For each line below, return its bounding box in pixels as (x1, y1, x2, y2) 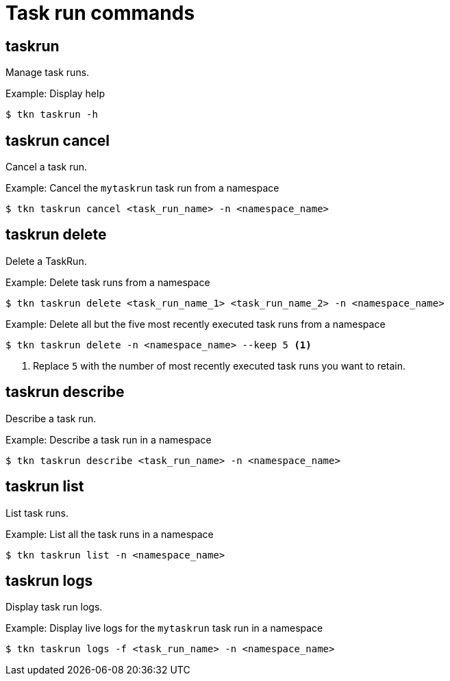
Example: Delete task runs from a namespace (5, 276, 210, 288)
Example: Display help (5, 88, 105, 100)
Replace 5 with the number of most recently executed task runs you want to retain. (33, 359, 406, 372)
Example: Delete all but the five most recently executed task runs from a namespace (5, 318, 386, 330)
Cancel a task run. (5, 161, 88, 173)
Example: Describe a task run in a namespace (5, 433, 212, 446)
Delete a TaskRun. (5, 255, 87, 267)
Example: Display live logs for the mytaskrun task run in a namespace (5, 622, 323, 634)
